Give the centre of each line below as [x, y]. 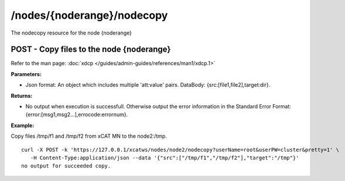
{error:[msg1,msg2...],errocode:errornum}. [77, 115]
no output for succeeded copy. [66, 166]
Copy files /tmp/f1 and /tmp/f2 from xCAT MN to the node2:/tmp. [89, 136]
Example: [23, 125]
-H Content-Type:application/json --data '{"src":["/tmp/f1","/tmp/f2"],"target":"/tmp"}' [165, 158]
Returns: [22, 95]
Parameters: [26, 74]
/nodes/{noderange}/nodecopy [89, 15]
